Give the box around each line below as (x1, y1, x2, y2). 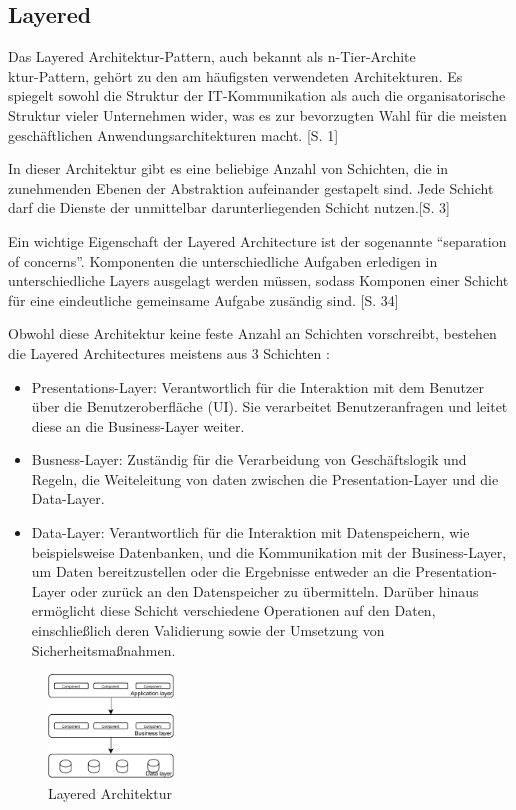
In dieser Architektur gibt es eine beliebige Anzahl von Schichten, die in (8, 158, 449, 179)
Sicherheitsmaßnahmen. (31, 639, 176, 660)
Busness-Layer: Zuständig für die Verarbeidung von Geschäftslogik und (31, 449, 467, 470)
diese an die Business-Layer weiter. (31, 415, 245, 436)
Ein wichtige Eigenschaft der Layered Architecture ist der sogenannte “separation (8, 230, 507, 251)
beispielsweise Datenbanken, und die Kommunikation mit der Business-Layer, (31, 541, 507, 562)
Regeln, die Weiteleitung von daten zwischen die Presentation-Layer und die (31, 468, 499, 489)
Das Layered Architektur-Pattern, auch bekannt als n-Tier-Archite (8, 46, 416, 67)
